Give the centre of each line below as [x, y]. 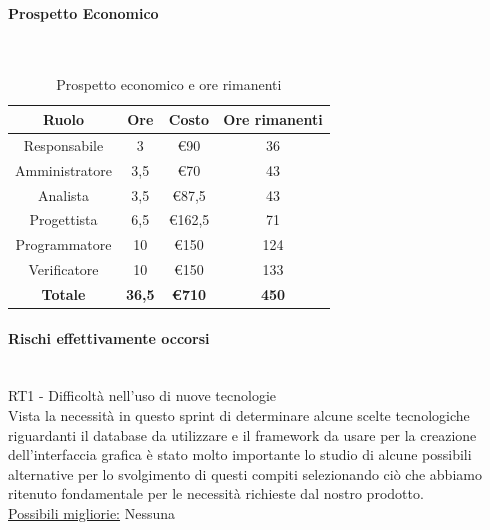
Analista [63, 194]
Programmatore [63, 244]
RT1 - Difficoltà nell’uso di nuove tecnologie [142, 395]
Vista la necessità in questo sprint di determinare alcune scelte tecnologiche [239, 414]
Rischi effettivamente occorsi [109, 337]
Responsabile [63, 144]
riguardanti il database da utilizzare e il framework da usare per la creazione [242, 434]
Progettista [63, 219]
